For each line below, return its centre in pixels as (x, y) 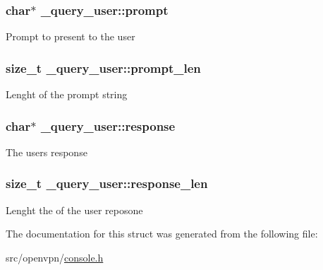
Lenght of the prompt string (67, 94)
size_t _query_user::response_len (107, 183)
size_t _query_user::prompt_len (103, 67)
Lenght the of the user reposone (74, 210)
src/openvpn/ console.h (55, 257)
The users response (47, 152)
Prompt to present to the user (71, 36)
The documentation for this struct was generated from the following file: (162, 234)
